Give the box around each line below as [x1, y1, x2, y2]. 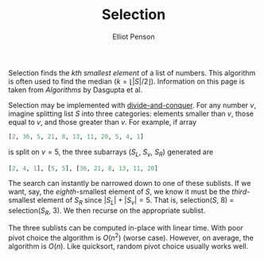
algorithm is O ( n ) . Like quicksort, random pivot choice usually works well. [8, 241, 249, 251]
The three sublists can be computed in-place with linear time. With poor [8, 223, 244, 233]
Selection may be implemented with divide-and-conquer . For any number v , [8, 100, 257, 110]
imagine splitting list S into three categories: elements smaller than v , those [8, 109, 254, 118]
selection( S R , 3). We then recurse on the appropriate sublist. [8, 206, 206, 218]
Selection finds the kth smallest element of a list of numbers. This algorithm [8, 68, 256, 77]
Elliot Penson [112, 32, 155, 41]
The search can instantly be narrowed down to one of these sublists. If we [8, 179, 251, 188]
